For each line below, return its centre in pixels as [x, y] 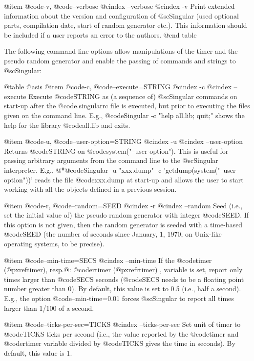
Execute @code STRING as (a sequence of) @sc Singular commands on [133, 96]
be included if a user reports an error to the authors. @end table [100, 34]
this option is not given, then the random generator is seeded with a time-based [123, 224]
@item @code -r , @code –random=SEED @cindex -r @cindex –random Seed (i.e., [123, 205]
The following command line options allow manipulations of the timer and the [121, 51]
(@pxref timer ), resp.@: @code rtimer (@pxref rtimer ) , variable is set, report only [123, 270]
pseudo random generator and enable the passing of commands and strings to [120, 60]
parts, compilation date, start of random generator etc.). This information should [126, 25]
